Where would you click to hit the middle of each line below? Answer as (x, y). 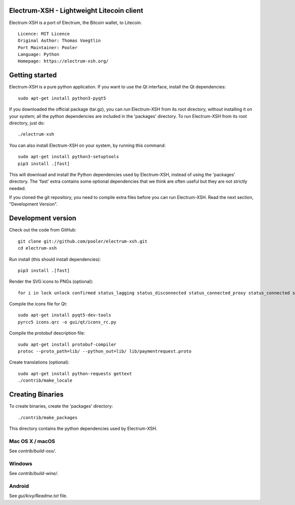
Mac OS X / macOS (32, 441)
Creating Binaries (36, 395)
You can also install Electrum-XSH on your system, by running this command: (87, 145)
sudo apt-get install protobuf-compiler (67, 344)
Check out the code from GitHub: (43, 230)
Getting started (33, 75)
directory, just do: (27, 123)
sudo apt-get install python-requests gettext (75, 374)
